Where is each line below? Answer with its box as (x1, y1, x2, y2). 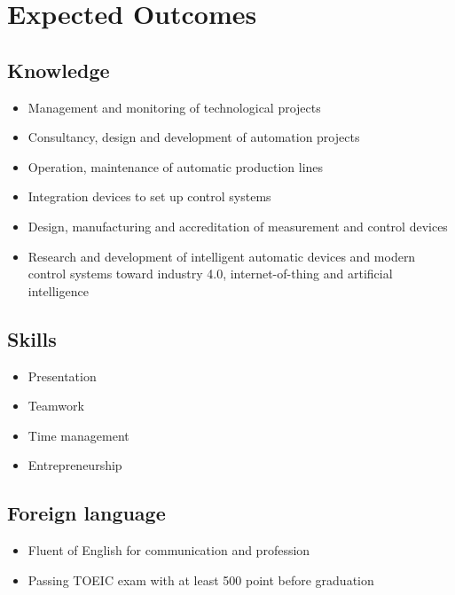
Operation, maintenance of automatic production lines (27, 157, 324, 176)
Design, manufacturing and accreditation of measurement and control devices (27, 216, 448, 235)
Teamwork (27, 396, 84, 415)
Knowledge (7, 56, 110, 83)
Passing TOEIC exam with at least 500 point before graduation (27, 570, 374, 589)
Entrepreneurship (27, 456, 122, 474)
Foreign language (7, 499, 166, 527)
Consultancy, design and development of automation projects (27, 128, 360, 146)
